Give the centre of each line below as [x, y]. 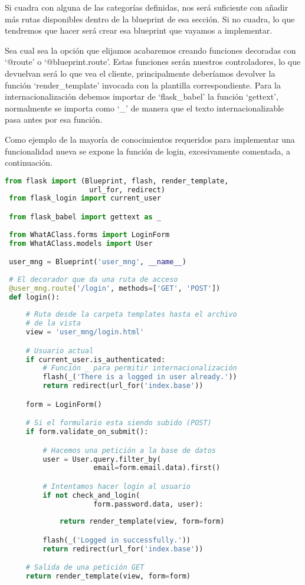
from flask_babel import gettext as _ [85, 217]
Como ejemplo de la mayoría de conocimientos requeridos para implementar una [150, 139]
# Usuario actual [60, 351]
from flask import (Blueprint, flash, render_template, [117, 181]
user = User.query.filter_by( [102, 459]
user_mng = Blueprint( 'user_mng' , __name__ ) [98, 262]
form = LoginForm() [64, 404]
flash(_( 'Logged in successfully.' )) [117, 540]
